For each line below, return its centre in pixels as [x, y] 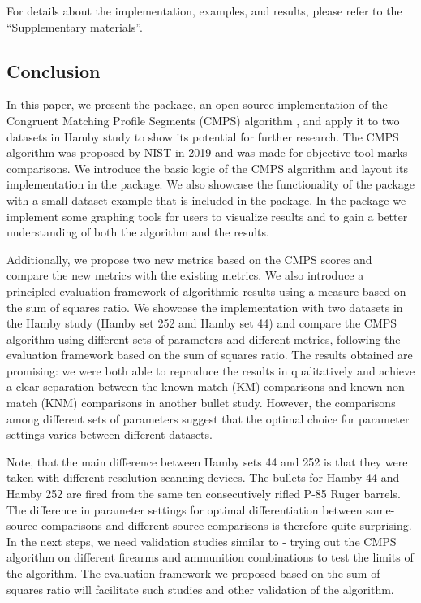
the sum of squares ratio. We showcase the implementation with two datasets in [205, 307]
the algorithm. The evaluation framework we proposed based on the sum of [193, 573]
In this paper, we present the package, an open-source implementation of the [197, 104]
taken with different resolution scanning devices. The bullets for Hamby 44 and [203, 477]
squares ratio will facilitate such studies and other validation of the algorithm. [200, 589]
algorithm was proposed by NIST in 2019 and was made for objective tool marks [207, 152]
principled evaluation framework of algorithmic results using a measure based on [206, 291]
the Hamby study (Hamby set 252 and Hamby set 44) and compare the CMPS [202, 323]
